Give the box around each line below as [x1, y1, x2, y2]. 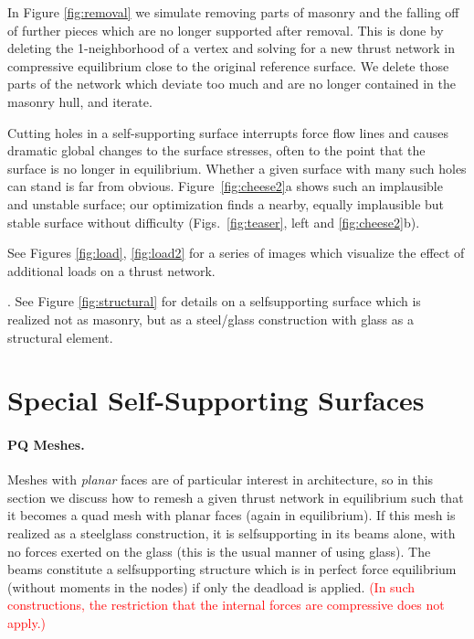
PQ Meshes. [7, 435, 85, 454]
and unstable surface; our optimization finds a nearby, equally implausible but [7, 194, 445, 213]
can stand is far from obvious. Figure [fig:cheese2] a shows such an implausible [7, 176, 443, 196]
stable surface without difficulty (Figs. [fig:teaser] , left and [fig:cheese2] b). [7, 212, 420, 231]
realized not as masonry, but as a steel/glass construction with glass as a [7, 309, 414, 328]
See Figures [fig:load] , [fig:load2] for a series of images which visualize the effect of [7, 243, 465, 262]
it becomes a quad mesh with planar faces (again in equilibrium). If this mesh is [7, 506, 456, 525]
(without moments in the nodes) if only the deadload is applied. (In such [7, 577, 416, 596]
